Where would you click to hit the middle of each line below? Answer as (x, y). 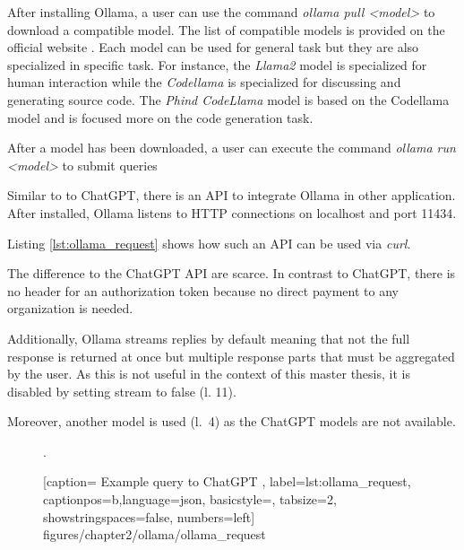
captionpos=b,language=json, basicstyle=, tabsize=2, (190, 499)
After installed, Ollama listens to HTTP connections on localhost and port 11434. (232, 212)
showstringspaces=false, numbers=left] (149, 516)
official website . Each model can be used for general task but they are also (213, 47)
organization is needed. (70, 308)
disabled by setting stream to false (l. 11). (122, 391)
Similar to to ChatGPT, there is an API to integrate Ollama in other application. (232, 195)
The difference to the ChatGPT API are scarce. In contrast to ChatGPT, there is (232, 273)
